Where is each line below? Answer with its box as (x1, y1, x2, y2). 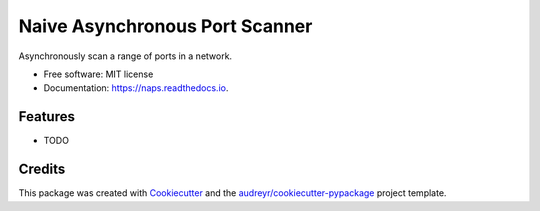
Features (18, 108, 75, 125)
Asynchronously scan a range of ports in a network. (18, 50, 233, 62)
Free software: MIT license (43, 68, 154, 80)
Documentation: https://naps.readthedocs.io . (43, 82, 229, 94)
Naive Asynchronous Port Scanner (18, 15, 313, 37)
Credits (18, 161, 66, 178)
